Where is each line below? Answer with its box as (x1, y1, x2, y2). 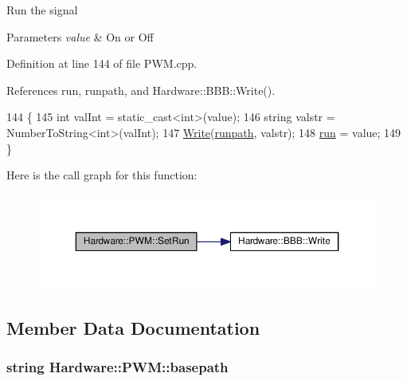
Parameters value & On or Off (6, 28, 154, 45)
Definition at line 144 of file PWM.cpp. (6, 55, 198, 72)
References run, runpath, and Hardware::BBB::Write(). (6, 81, 276, 98)
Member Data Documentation (6, 315, 260, 340)
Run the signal (6, 2, 78, 18)
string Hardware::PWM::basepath (6, 356, 229, 376)
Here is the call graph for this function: (6, 167, 198, 183)
